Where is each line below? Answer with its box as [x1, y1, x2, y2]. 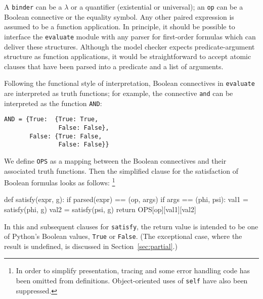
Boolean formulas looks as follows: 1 [4, 176, 115, 187]
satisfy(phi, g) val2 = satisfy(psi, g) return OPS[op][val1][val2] [4, 204, 196, 214]
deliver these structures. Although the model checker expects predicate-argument [4, 41, 255, 52]
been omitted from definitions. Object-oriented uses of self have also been [16, 275, 248, 286]
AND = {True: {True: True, [4, 116, 99, 123]
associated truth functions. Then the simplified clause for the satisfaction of [4, 165, 239, 176]
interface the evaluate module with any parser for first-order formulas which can [4, 31, 256, 41]
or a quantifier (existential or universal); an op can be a [71, 2, 243, 12]
